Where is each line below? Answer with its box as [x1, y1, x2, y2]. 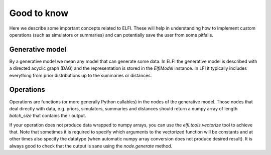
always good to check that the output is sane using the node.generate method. [9, 143, 173, 149]
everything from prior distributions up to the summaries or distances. [9, 72, 152, 78]
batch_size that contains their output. [9, 113, 86, 119]
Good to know [9, 8, 69, 19]
